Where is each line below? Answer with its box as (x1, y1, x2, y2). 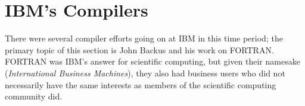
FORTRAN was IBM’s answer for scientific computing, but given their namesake (5, 55, 300, 68)
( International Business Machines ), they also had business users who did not (5, 66, 285, 79)
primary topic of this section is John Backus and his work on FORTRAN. (5, 43, 274, 56)
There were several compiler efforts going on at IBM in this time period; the (5, 32, 283, 44)
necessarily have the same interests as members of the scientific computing (5, 78, 276, 91)
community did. (5, 90, 63, 102)
